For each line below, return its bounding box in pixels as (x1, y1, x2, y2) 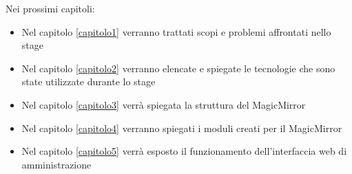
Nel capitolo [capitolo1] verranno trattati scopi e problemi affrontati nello (21, 24, 331, 39)
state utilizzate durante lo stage (21, 74, 156, 89)
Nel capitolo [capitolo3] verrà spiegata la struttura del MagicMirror (21, 97, 306, 111)
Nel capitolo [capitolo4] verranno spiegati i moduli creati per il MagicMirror (21, 120, 342, 135)
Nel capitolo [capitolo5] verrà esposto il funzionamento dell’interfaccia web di (21, 144, 347, 158)
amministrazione (21, 157, 92, 171)
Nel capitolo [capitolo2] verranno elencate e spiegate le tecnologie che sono (21, 61, 335, 75)
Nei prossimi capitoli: (6, 1, 95, 15)
